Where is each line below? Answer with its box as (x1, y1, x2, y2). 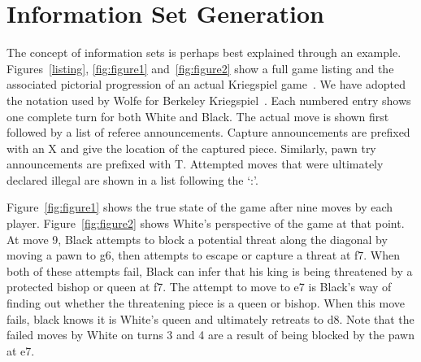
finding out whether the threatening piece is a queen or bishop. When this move (7, 294, 405, 312)
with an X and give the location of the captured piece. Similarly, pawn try (7, 139, 376, 156)
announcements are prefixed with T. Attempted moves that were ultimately (7, 155, 384, 172)
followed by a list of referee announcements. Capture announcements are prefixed (7, 124, 410, 141)
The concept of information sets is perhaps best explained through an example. (7, 44, 401, 61)
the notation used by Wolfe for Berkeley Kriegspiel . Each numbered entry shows (7, 91, 411, 108)
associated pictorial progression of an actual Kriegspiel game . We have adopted (7, 76, 406, 93)
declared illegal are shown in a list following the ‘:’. (7, 171, 258, 188)
